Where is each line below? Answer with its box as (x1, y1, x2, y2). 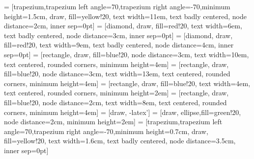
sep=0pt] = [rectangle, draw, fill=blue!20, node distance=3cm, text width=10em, (4, 49, 249, 59)
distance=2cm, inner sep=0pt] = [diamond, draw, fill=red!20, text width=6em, (4, 21, 242, 31)
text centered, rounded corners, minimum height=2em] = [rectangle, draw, (4, 88, 229, 98)
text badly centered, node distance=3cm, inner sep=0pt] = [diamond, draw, (4, 30, 233, 40)
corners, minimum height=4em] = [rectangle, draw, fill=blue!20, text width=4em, (4, 78, 251, 88)
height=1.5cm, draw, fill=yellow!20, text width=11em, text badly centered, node (4, 11, 247, 21)
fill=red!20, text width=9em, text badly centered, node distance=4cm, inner (4, 40, 234, 50)
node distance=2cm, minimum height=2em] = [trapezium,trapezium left (4, 116, 223, 127)
